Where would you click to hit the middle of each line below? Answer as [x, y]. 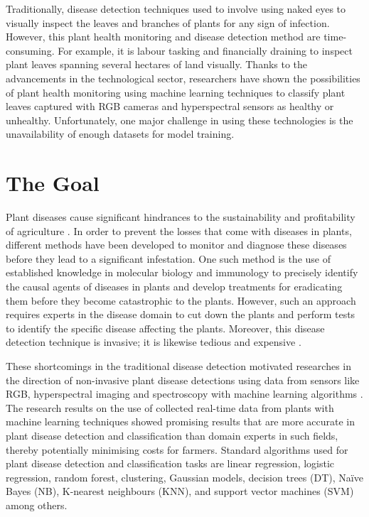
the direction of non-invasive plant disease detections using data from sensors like [183, 380]
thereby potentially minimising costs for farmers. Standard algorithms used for [177, 449]
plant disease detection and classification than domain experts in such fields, [172, 435]
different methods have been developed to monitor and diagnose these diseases [176, 245]
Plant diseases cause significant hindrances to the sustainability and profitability [181, 217]
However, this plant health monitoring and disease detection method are [163, 37]
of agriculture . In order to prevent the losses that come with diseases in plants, [179, 230]
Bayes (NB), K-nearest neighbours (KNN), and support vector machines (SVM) [180, 491]
